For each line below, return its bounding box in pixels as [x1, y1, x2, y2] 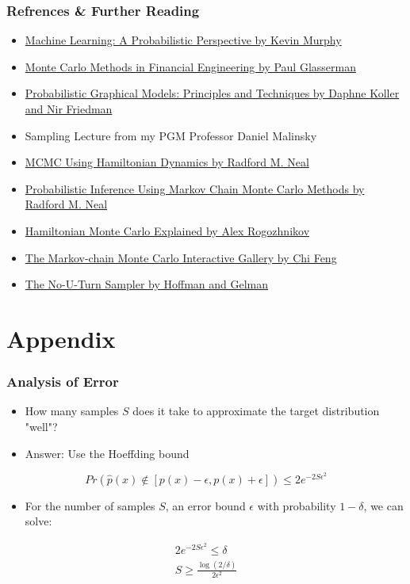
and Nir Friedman [25, 101, 113, 116]
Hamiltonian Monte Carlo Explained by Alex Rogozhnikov [25, 222, 310, 239]
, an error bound [165, 497, 246, 513]
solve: [25, 513, 52, 529]
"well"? [25, 418, 58, 434]
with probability [257, 497, 336, 513]
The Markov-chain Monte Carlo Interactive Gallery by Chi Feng [25, 249, 337, 265]
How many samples [25, 403, 119, 419]
